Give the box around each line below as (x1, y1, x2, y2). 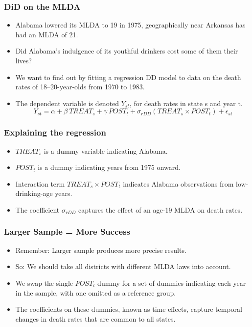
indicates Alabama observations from (123, 178, 234, 189)
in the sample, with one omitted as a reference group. (15, 287, 176, 298)
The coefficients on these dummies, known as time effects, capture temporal (15, 304, 242, 314)
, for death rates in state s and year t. (129, 98, 243, 108)
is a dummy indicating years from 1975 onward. (38, 162, 181, 172)
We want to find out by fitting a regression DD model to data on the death (15, 72, 241, 82)
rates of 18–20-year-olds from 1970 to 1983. (15, 82, 145, 92)
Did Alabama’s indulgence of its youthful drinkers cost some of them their (15, 46, 238, 56)
